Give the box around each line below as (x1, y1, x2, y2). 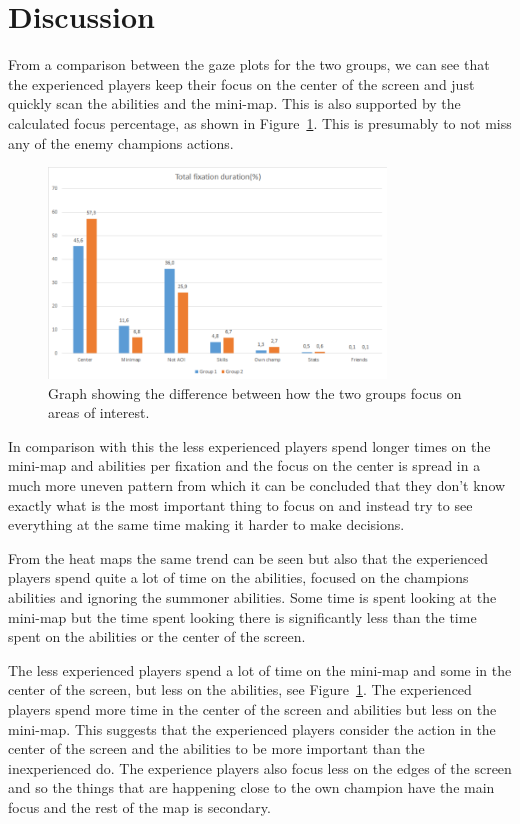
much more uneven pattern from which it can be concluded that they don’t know (8, 475, 506, 496)
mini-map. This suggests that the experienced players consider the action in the (8, 718, 496, 739)
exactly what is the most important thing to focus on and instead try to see (8, 494, 473, 515)
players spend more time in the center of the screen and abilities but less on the (8, 698, 497, 719)
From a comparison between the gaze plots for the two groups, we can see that (8, 54, 490, 75)
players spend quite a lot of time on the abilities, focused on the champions (8, 567, 469, 588)
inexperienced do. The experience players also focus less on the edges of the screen (8, 757, 512, 778)
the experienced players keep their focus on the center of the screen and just (8, 73, 475, 94)
